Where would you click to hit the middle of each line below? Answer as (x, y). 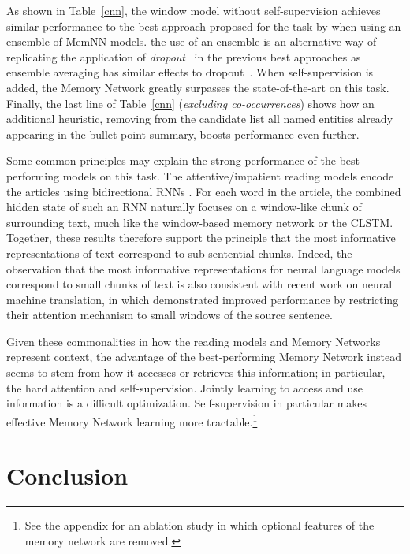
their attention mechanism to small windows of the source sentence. (170, 315)
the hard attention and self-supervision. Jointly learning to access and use (184, 387)
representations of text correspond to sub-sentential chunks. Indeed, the (179, 253)
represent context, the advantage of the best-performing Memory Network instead (204, 357)
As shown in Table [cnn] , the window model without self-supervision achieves (194, 10)
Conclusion (67, 476)
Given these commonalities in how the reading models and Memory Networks (194, 341)
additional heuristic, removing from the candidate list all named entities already (200, 119)
